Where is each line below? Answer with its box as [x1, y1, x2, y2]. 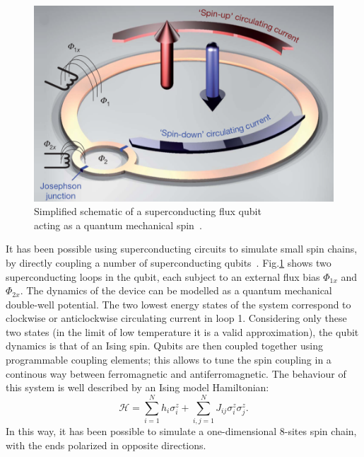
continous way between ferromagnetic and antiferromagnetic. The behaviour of [6, 366, 346, 381]
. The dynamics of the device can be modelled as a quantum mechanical [20, 283, 332, 298]
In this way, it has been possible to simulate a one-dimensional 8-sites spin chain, [6, 423, 357, 438]
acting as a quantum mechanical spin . [34, 217, 202, 232]
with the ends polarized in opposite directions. [6, 437, 206, 452]
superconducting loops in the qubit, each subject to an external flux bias [6, 269, 320, 284]
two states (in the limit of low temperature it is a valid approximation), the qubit [6, 324, 359, 339]
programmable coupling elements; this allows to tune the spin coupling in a [6, 352, 331, 367]
